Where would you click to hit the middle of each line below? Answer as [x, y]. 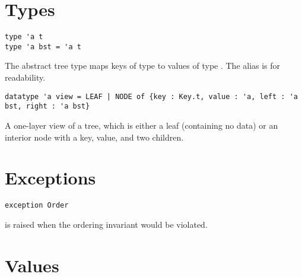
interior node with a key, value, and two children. [94, 137]
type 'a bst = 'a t [43, 47]
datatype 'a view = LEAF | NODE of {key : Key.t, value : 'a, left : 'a [151, 96]
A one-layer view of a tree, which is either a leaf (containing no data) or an [142, 125]
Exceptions [50, 178]
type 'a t [24, 37]
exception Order [37, 206]
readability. [25, 77]
